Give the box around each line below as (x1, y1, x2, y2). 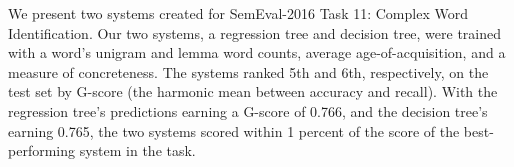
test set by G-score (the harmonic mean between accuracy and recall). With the (8, 81, 498, 102)
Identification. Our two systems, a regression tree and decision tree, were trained (8, 22, 502, 43)
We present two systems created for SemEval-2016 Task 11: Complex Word (8, 3, 468, 23)
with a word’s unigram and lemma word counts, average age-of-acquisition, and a (8, 42, 506, 63)
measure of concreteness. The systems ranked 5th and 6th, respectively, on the (8, 61, 489, 82)
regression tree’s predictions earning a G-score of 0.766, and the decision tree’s (8, 100, 488, 121)
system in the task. (79, 140, 196, 161)
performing (8, 140, 75, 161)
